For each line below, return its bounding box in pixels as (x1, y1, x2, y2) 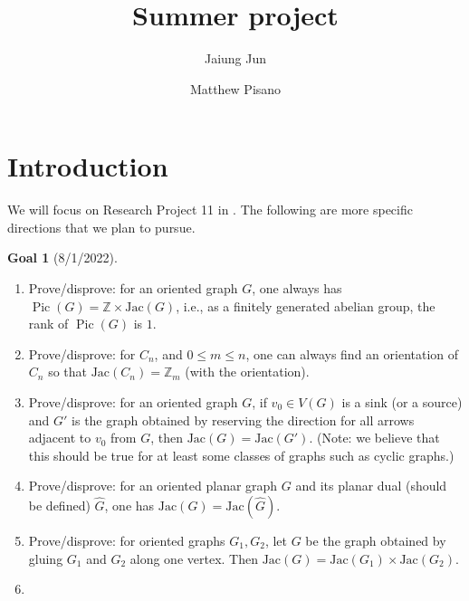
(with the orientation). (185, 362, 310, 381)
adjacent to (28, 428, 91, 447)
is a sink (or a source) (341, 393, 463, 411)
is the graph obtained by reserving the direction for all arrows (72, 410, 415, 429)
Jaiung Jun (204, 49, 267, 68)
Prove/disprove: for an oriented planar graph (28, 476, 278, 495)
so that (48, 362, 88, 381)
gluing (28, 549, 63, 568)
